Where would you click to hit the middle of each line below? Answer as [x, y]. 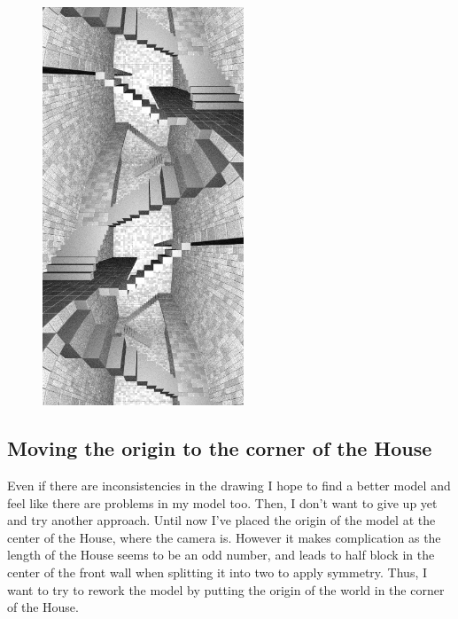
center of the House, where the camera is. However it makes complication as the [224, 537]
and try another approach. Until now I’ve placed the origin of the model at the [221, 520]
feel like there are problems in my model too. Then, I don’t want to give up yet [222, 502]
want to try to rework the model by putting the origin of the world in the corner [226, 589]
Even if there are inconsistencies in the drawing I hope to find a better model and [229, 486]
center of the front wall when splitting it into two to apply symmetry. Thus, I [217, 572]
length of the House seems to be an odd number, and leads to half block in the [221, 555]
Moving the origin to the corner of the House [220, 448]
